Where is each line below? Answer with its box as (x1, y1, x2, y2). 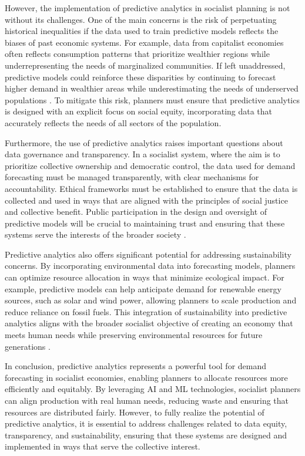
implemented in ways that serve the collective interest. (5, 440, 200, 452)
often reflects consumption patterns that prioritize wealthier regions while (5, 48, 270, 60)
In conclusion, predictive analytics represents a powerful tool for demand (5, 360, 267, 372)
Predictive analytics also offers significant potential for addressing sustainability (5, 248, 291, 260)
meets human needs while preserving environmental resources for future (5, 329, 263, 341)
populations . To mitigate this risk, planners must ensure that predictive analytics (5, 93, 300, 106)
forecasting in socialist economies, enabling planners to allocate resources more (5, 371, 288, 383)
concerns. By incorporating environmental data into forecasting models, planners (5, 259, 296, 272)
